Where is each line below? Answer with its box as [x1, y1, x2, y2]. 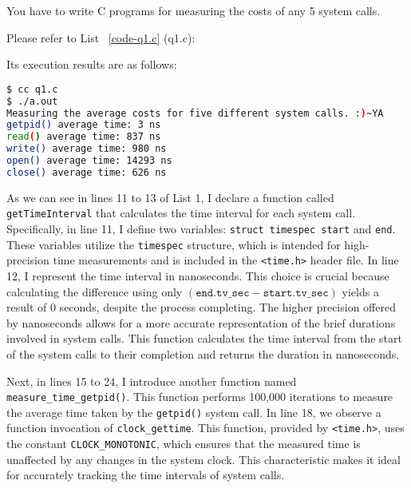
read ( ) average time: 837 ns [6, 131, 161, 143]
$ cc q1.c [6, 83, 58, 95]
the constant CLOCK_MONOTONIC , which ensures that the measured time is [6, 435, 361, 452]
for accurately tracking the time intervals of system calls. [6, 466, 285, 483]
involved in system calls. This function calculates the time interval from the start [6, 330, 402, 347]
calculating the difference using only [6, 283, 183, 300]
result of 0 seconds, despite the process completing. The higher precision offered [6, 299, 396, 315]
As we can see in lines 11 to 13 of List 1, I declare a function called [6, 188, 334, 205]
